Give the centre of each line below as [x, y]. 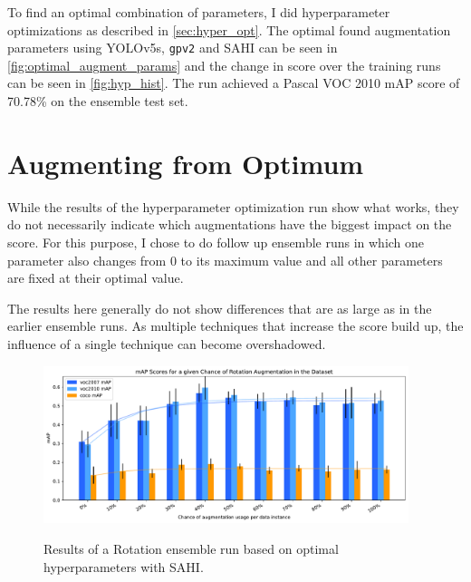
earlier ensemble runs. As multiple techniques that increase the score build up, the [235, 326]
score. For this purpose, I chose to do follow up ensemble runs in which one [216, 242]
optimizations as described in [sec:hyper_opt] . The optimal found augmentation [229, 29]
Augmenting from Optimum [186, 163]
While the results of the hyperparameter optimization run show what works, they [233, 206]
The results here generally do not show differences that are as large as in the [220, 308]
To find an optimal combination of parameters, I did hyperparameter [199, 12]
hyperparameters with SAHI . [124, 566]
